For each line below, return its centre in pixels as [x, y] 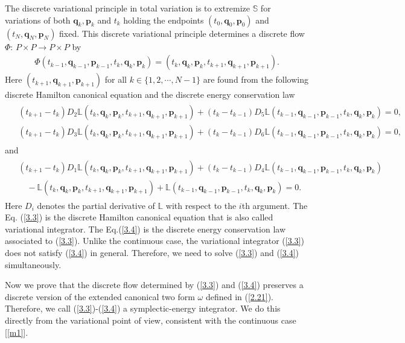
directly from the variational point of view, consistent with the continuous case [151, 320]
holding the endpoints [164, 20]
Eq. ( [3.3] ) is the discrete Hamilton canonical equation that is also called [139, 217]
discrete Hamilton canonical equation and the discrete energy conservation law [150, 95]
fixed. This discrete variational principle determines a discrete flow [182, 33]
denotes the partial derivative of [96, 205]
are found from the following [256, 79]
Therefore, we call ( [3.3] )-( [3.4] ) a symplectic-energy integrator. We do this [143, 308]
